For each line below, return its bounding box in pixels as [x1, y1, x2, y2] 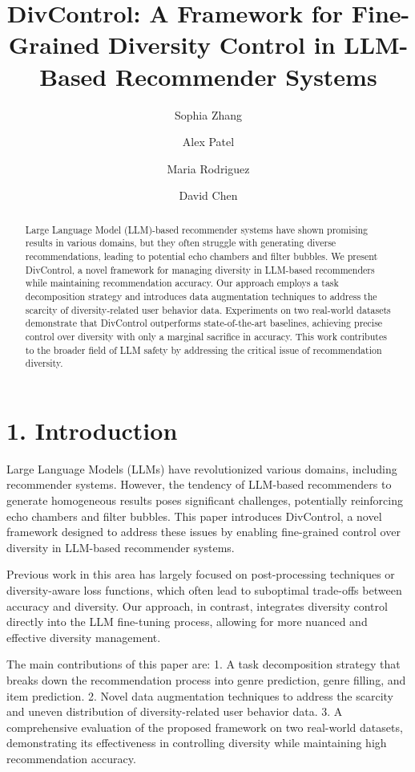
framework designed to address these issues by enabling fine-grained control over [6, 523, 401, 540]
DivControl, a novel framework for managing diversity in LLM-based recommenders [25, 262, 375, 276]
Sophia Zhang [174, 106, 243, 123]
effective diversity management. [6, 628, 161, 645]
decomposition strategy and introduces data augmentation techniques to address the [25, 289, 377, 303]
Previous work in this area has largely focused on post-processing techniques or [6, 566, 395, 583]
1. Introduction [6, 413, 178, 446]
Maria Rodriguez [167, 160, 250, 177]
